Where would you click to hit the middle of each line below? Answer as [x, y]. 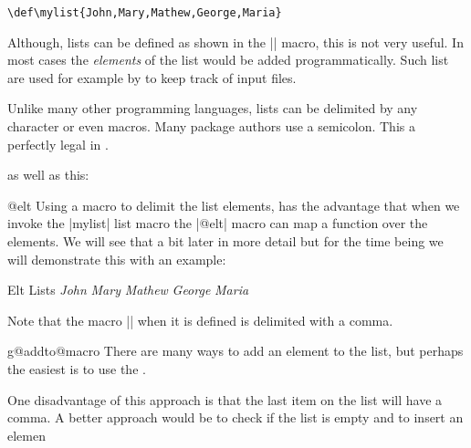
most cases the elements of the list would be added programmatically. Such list [228, 60]
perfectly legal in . [58, 144]
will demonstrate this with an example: [117, 259]
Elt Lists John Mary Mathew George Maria [128, 290]
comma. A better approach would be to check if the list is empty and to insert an [235, 417]
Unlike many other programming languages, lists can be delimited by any [213, 108]
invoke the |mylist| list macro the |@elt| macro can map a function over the [218, 223]
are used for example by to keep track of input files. [152, 77]
